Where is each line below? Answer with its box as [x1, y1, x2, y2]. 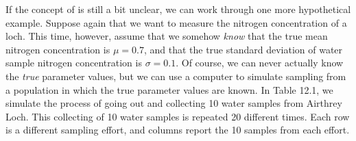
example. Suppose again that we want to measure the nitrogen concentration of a [5, 15, 347, 29]
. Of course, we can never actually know [176, 55, 344, 70]
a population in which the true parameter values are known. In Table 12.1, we [5, 82, 333, 97]
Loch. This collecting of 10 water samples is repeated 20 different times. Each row [5, 109, 350, 123]
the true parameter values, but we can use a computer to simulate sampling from [5, 68, 346, 83]
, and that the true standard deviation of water [143, 42, 343, 56]
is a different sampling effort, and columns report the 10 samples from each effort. [5, 123, 350, 137]
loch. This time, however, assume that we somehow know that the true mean [5, 29, 328, 43]
